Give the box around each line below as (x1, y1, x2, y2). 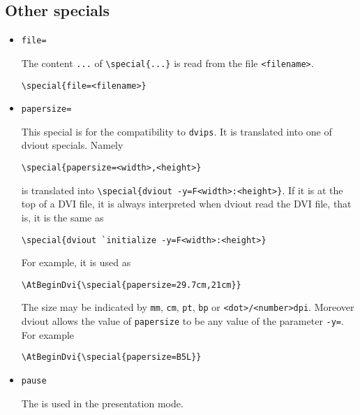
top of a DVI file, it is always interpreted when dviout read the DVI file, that (21, 196, 352, 211)
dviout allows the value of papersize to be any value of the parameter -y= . (21, 314, 344, 328)
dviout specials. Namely (21, 138, 123, 152)
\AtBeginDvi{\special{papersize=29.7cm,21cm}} (21, 279, 241, 290)
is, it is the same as (21, 210, 104, 224)
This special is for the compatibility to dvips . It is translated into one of (21, 124, 332, 138)
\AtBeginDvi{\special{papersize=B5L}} (21, 352, 202, 363)
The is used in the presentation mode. (21, 395, 183, 410)
